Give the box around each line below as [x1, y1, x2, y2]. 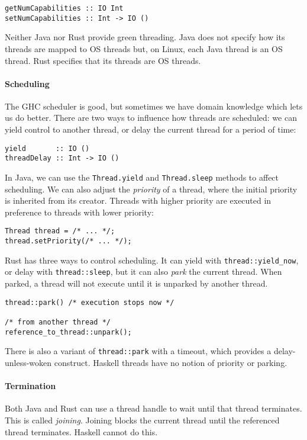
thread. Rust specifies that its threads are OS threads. [5, 54, 201, 66]
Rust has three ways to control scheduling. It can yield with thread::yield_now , [5, 253, 299, 266]
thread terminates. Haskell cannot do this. [5, 425, 158, 438]
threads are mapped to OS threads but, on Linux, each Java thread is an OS [5, 42, 283, 54]
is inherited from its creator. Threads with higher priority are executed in [5, 194, 272, 207]
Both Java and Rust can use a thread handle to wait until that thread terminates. [5, 402, 302, 415]
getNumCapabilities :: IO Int [5, 4, 124, 12]
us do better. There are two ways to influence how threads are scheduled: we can [5, 111, 297, 124]
